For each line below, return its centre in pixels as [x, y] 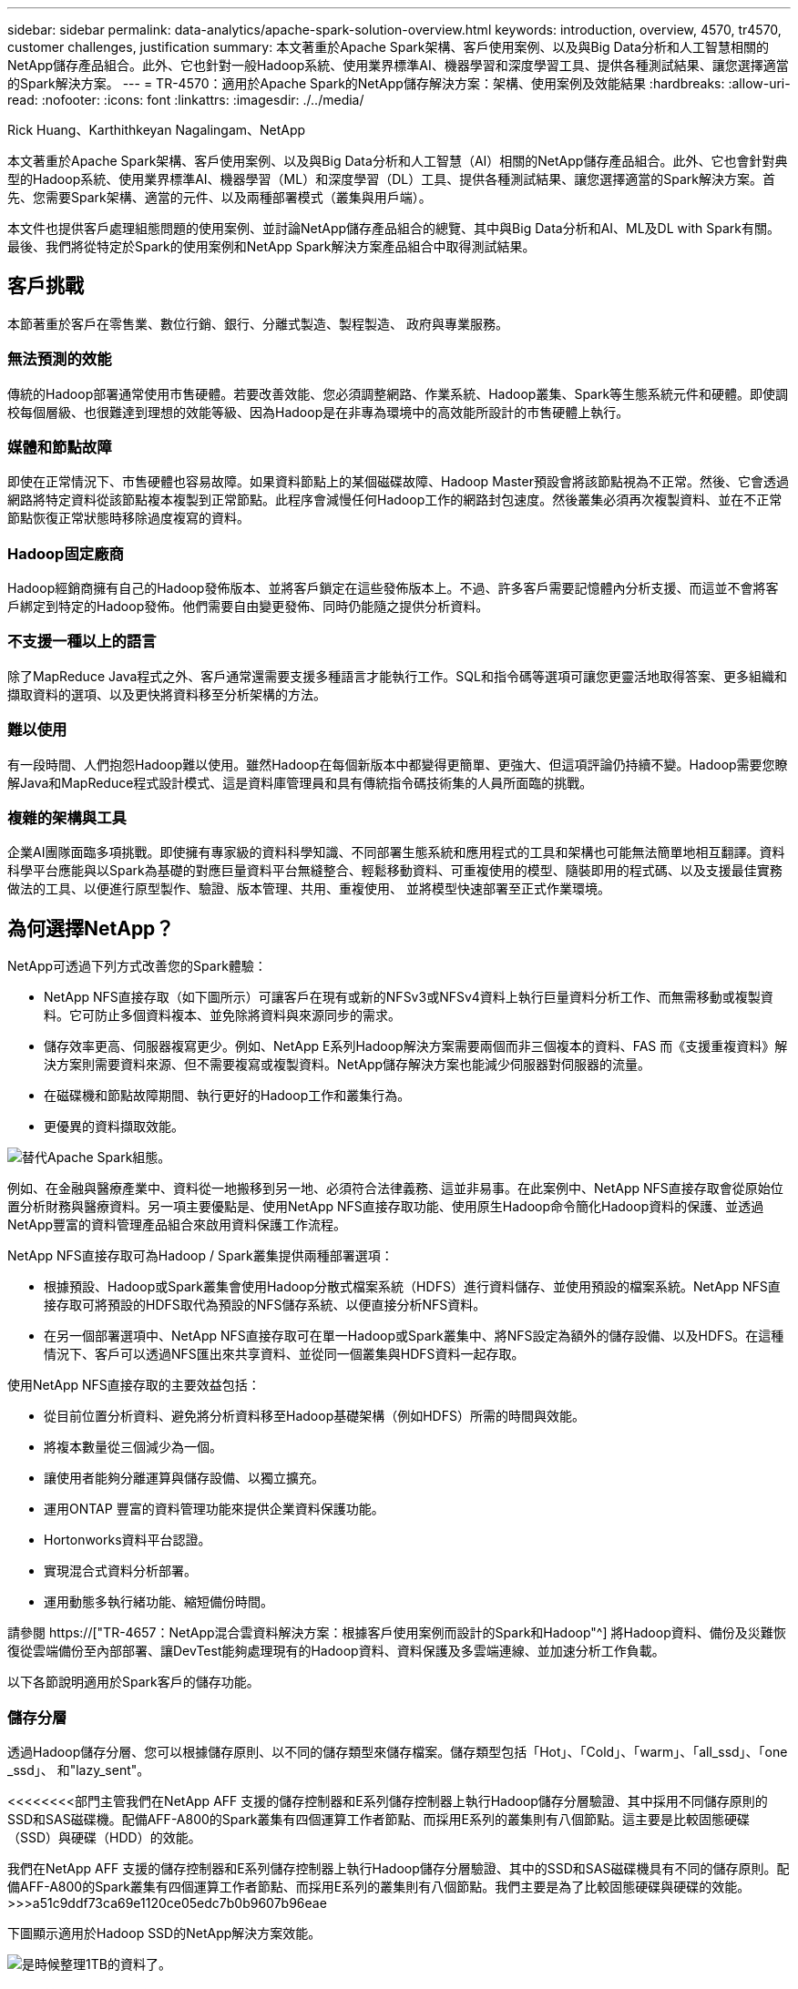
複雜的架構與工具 [67, 817]
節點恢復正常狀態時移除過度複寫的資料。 [128, 518]
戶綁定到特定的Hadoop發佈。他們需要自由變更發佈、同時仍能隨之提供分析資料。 [248, 607]
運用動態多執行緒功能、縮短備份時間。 [159, 1602]
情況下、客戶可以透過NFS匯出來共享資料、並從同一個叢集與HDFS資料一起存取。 [284, 1354]
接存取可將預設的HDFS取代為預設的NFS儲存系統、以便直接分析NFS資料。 [265, 1305]
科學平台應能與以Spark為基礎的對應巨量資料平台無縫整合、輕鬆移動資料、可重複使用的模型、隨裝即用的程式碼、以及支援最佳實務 [395, 871]
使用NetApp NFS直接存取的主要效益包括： [134, 1385]
